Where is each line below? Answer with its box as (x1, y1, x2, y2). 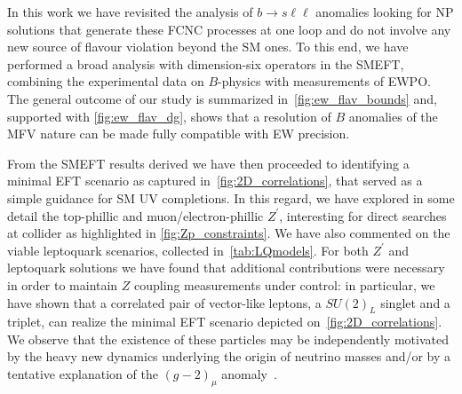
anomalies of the (348, 106, 438, 125)
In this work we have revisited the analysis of (7, 3, 253, 20)
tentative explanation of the (7, 365, 158, 383)
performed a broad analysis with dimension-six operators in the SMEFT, (7, 54, 404, 73)
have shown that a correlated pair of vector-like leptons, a (7, 293, 322, 311)
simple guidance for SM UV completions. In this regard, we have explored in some (7, 188, 455, 207)
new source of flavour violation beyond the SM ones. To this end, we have (7, 37, 409, 56)
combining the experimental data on (7, 72, 204, 91)
